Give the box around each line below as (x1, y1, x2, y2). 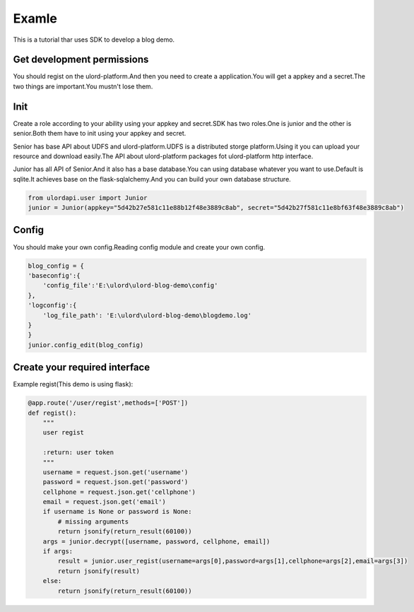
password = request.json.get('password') (42, 478, 189, 486)
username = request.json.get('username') (42, 468, 189, 476)
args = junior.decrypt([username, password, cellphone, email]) (42, 537, 271, 546)
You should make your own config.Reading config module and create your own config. (13, 242, 266, 251)
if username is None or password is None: (42, 507, 192, 516)
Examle (13, 11, 58, 26)
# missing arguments (57, 517, 129, 526)
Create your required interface (13, 361, 150, 374)
